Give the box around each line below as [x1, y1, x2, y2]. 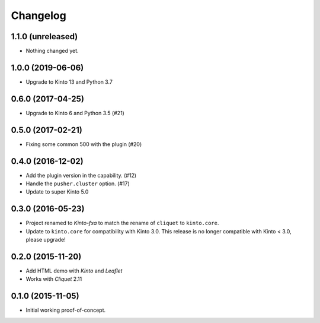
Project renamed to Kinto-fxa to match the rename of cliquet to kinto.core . [25, 220, 219, 227]
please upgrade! [25, 236, 66, 243]
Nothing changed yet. [25, 47, 79, 55]
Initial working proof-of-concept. [25, 306, 106, 314]
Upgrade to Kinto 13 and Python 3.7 [25, 78, 113, 85]
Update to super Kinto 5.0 [25, 188, 89, 195]
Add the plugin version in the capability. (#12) [25, 172, 136, 179]
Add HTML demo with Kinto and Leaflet [25, 267, 123, 274]
